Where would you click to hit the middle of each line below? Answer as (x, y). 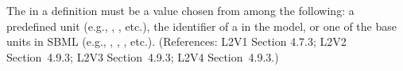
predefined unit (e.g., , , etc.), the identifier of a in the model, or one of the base (201, 26)
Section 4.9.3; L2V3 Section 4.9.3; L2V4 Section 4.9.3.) (143, 56)
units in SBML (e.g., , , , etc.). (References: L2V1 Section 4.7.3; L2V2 (176, 41)
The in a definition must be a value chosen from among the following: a (180, 10)
